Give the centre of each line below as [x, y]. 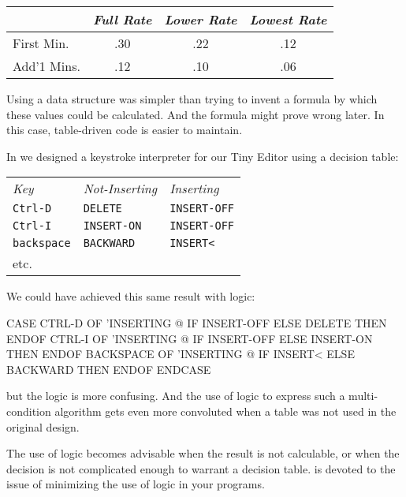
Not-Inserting [120, 189]
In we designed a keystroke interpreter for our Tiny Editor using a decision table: [203, 156]
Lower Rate [201, 19]
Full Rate [122, 19]
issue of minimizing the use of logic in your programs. [136, 484]
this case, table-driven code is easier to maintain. [125, 130]
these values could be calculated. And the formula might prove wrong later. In [196, 114]
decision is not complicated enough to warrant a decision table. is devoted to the [201, 468]
